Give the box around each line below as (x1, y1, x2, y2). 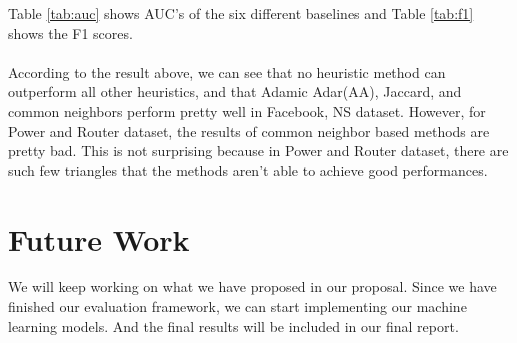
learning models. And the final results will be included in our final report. (8, 315, 459, 336)
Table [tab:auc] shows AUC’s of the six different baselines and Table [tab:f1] (8, 3, 474, 23)
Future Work (8, 218, 190, 259)
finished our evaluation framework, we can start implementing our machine (8, 296, 467, 317)
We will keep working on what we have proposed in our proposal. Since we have (8, 276, 497, 297)
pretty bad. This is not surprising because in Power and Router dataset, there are (8, 140, 509, 161)
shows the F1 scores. (8, 22, 133, 43)
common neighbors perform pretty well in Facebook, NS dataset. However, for (8, 100, 486, 121)
